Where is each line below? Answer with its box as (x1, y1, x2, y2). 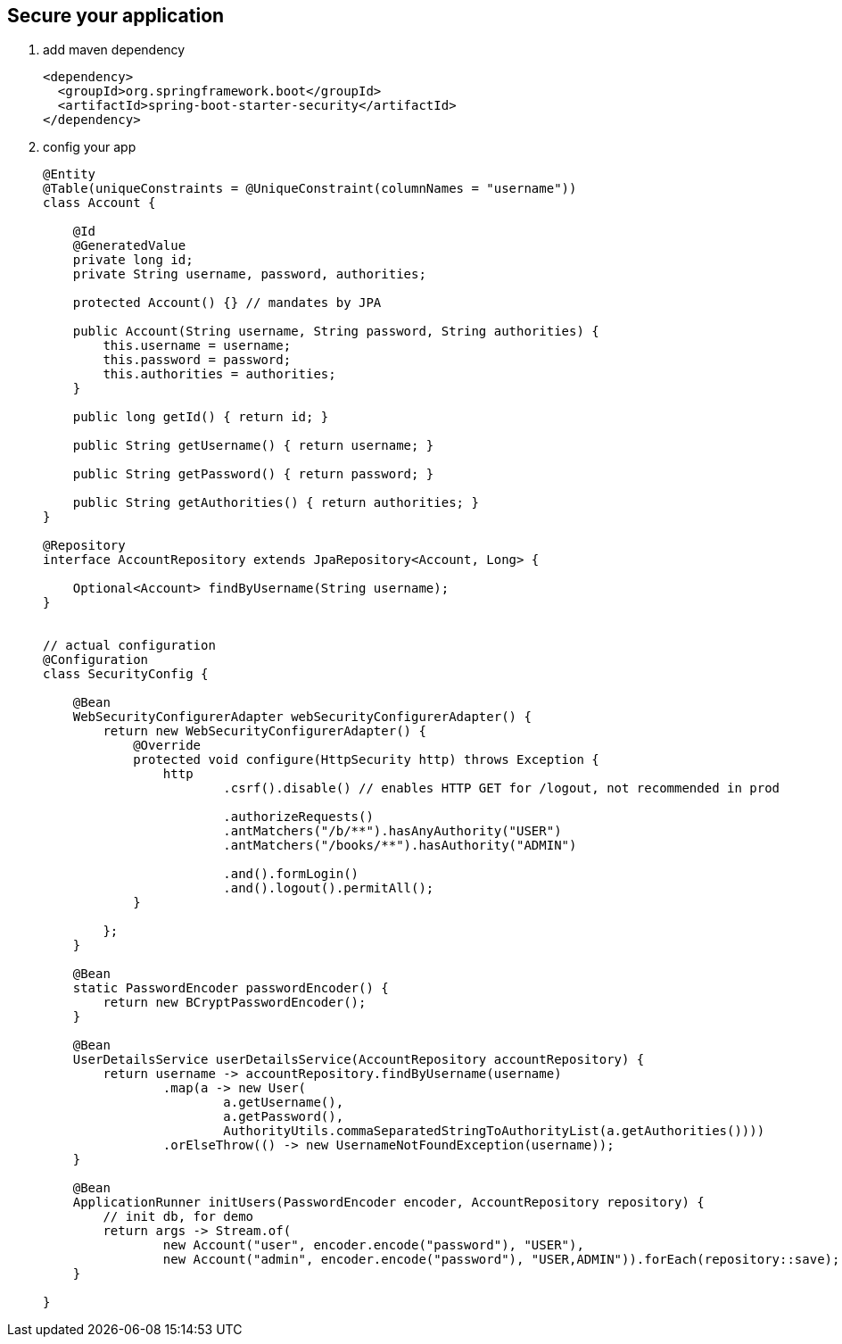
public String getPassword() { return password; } (72, 467, 434, 482)
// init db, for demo (103, 1209, 254, 1224)
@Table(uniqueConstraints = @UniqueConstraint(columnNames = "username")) (43, 181, 577, 196)
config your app (43, 139, 136, 155)
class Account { (43, 195, 156, 211)
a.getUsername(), (223, 1095, 344, 1110)
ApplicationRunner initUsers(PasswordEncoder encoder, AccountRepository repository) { (72, 1195, 705, 1210)
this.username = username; (103, 338, 292, 353)
